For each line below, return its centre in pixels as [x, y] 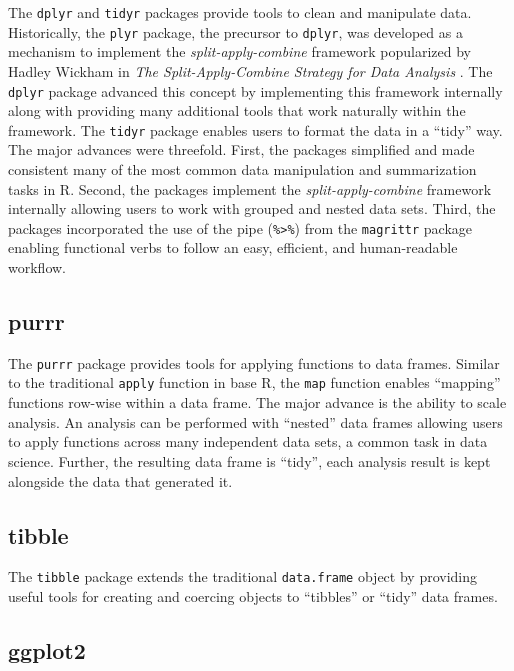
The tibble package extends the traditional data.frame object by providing [243, 576]
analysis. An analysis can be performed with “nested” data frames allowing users [255, 421]
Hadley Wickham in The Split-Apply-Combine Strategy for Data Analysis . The [250, 70]
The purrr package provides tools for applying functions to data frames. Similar [254, 362]
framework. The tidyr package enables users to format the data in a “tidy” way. [255, 129]
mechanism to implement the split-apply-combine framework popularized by [239, 51]
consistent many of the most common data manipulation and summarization [242, 169]
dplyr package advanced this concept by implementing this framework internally [255, 90]
